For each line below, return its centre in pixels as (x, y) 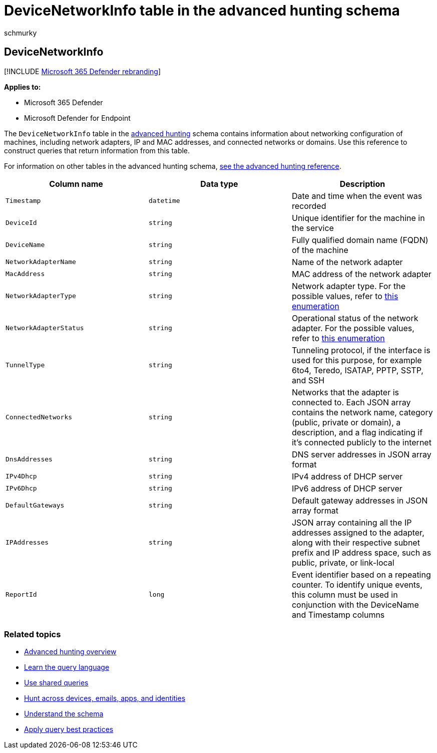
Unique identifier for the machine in (358, 218)
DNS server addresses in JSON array (361, 454)
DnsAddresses (29, 459)
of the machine (320, 250)
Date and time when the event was (357, 196)
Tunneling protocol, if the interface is (361, 350)
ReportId (21, 595)
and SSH (308, 380)
